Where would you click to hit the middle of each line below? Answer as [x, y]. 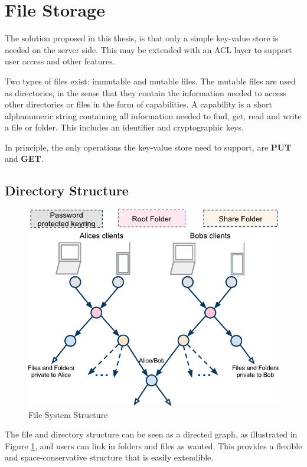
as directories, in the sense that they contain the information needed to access [146, 92]
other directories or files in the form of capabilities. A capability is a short [138, 104]
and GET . [24, 159]
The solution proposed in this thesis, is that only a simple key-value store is [142, 38]
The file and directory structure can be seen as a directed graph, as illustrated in [151, 434]
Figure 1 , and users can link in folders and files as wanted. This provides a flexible [153, 445]
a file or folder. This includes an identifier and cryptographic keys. [124, 127]
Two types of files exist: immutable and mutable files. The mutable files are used [150, 81]
